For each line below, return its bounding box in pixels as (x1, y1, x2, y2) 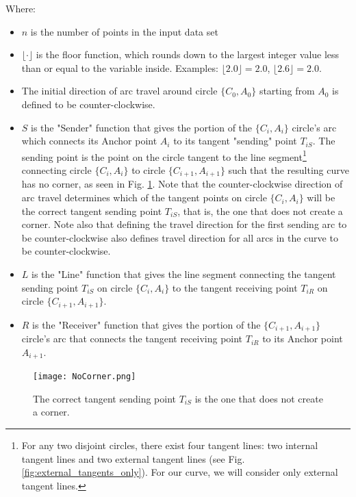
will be (307, 190, 335, 205)
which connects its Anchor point (21, 133, 157, 148)
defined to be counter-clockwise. (21, 97, 155, 111)
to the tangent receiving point (172, 280, 298, 294)
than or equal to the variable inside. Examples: (21, 60, 218, 75)
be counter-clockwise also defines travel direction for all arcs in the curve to (21, 230, 338, 244)
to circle (131, 163, 166, 177)
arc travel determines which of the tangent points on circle (21, 190, 267, 205)
